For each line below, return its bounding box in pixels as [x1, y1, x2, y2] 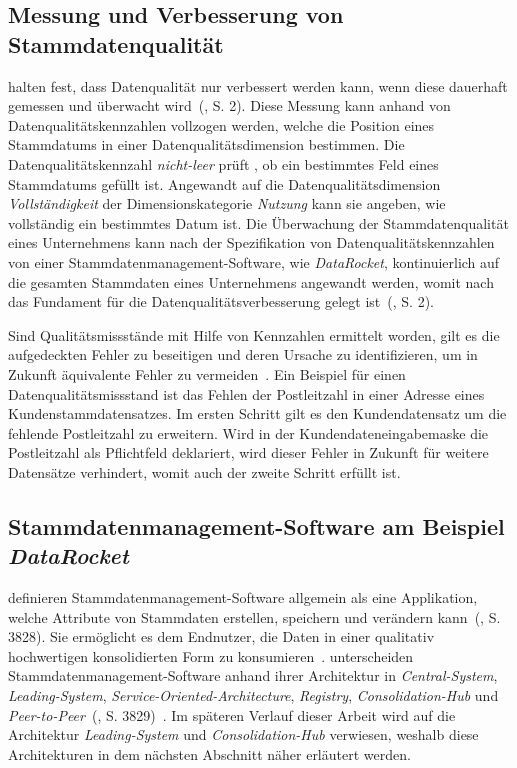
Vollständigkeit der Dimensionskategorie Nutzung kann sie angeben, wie [8, 193, 446, 214]
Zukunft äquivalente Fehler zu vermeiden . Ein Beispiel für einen [8, 363, 406, 384]
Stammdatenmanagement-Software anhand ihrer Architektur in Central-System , [8, 665, 498, 686]
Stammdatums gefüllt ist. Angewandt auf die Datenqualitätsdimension [8, 173, 441, 194]
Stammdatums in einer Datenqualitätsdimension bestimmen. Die [8, 134, 405, 155]
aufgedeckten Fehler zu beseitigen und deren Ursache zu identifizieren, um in [8, 344, 478, 365]
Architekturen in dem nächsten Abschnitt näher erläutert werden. [8, 743, 411, 764]
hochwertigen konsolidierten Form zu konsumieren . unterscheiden [8, 645, 414, 666]
